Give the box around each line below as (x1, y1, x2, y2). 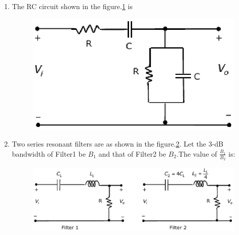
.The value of (176, 148, 217, 159)
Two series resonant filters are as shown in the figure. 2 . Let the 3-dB (12, 138, 223, 149)
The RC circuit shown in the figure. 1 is (12, 1, 133, 11)
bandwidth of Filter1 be (12, 148, 86, 159)
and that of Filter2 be (98, 148, 166, 159)
